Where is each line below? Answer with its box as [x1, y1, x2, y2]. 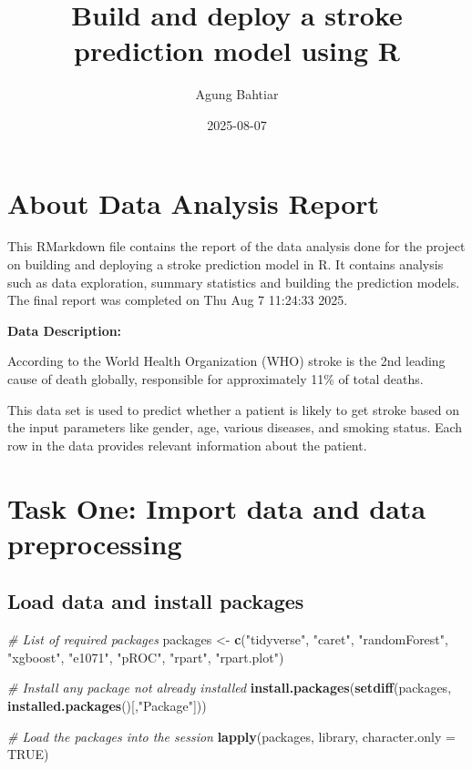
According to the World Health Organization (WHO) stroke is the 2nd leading [7, 351, 446, 370]
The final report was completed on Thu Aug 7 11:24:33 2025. [7, 290, 348, 309]
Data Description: [7, 320, 122, 339]
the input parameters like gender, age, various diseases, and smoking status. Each [7, 418, 463, 437]
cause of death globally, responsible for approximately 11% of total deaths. [7, 370, 424, 388]
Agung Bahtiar [195, 85, 279, 104]
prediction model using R [74, 32, 400, 69]
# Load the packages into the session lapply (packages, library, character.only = [7, 726, 456, 745]
